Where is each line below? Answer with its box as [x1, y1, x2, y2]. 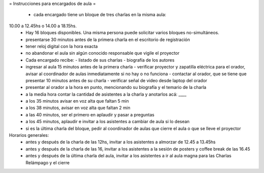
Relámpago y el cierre [25, 159, 70, 166]
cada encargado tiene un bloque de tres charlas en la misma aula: [33, 12, 166, 18]
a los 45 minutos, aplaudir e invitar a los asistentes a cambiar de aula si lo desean [25, 119, 190, 125]
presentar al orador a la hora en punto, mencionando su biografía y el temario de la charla [25, 85, 206, 90]
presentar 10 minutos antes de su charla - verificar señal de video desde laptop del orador [25, 77, 207, 83]
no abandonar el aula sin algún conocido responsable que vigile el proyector [25, 50, 180, 56]
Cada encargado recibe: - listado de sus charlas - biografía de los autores [25, 57, 175, 63]
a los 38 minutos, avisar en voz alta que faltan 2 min [25, 105, 131, 111]
